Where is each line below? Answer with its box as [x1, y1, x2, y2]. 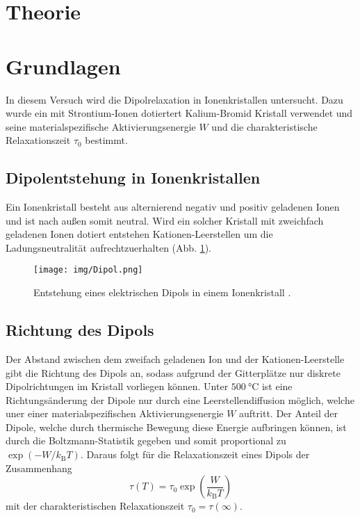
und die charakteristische [211, 119, 318, 133]
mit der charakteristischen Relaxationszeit [6, 499, 185, 513]
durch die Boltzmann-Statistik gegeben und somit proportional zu [6, 433, 286, 448]
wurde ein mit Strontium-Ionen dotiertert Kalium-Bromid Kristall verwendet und [6, 106, 353, 120]
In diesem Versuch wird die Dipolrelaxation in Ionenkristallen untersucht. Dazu [6, 92, 343, 106]
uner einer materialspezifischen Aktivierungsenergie [6, 406, 224, 421]
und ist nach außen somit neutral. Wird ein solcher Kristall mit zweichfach [6, 213, 324, 227]
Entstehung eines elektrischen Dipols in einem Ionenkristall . [33, 285, 291, 300]
